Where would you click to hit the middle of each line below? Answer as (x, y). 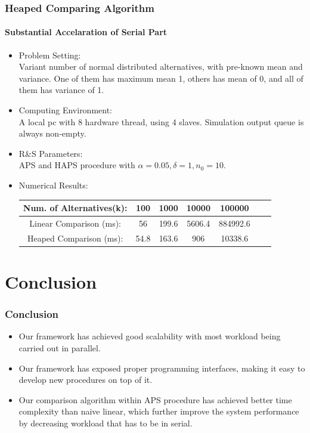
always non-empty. (52, 133)
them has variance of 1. (61, 90)
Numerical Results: (53, 185)
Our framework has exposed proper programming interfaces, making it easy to (162, 368)
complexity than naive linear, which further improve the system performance (159, 411)
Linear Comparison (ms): (75, 223)
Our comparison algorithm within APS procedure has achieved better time (155, 399)
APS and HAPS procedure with (77, 165)
